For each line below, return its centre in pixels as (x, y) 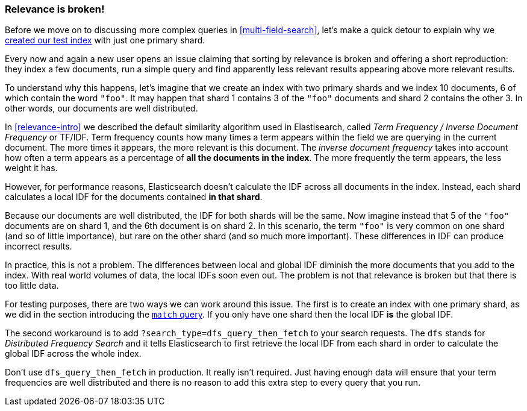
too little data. (32, 286)
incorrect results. (39, 246)
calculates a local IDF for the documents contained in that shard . (134, 197)
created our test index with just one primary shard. (105, 40)
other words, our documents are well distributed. (101, 108)
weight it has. (31, 168)
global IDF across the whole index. (73, 354)
